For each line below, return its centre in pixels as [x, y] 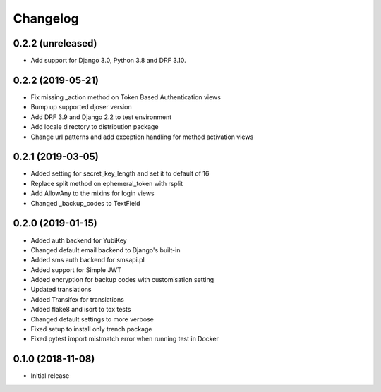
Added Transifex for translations [78, 299]
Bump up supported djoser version [81, 107]
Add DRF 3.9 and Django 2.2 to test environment [101, 117]
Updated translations [61, 290]
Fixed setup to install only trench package [91, 329]
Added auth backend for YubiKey [79, 240]
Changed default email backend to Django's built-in [105, 250]
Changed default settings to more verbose [92, 319]
